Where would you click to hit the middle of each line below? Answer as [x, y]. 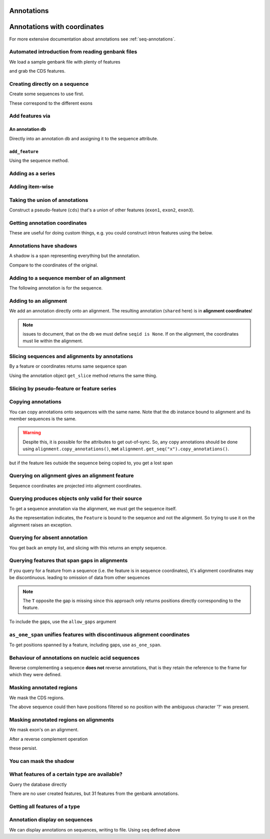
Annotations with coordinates [57, 27]
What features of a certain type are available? [66, 774]
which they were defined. [35, 675]
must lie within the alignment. [53, 341]
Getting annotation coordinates [48, 223]
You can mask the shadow [42, 761]
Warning [32, 433]
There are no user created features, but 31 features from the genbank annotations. [94, 793]
